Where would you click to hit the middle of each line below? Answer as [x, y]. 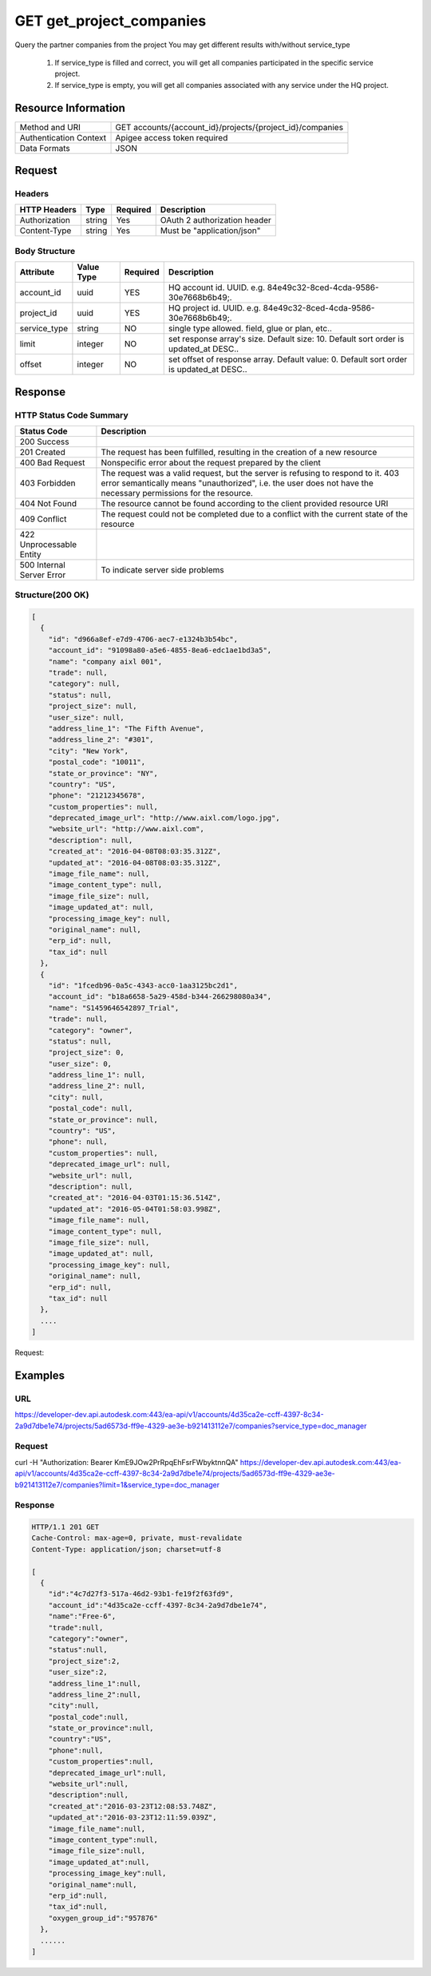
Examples [40, 1375]
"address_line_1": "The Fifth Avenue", [127, 728]
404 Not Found [48, 503]
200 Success [44, 442]
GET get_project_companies [111, 21]
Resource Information [70, 108]
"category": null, [84, 684]
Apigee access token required [172, 137]
